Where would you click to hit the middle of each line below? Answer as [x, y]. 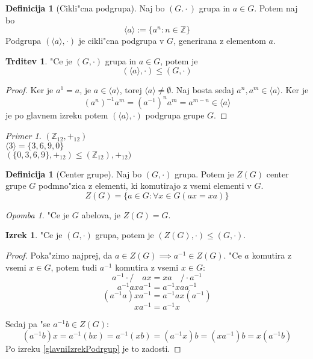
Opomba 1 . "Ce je [38, 214]
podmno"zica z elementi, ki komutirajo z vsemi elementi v [145, 186]
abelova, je [101, 214]
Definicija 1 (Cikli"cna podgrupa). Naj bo [85, 8]
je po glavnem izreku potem [57, 115]
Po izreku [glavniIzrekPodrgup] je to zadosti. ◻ [93, 348]
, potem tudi [74, 267]
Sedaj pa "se [28, 324]
